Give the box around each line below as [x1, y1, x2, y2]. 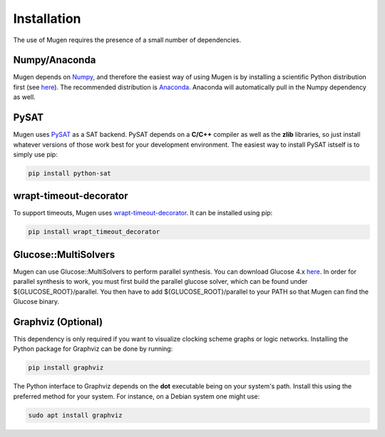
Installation [13, 11, 81, 26]
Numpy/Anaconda [13, 54, 96, 66]
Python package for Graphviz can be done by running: [13, 344, 173, 353]
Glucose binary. [13, 297, 60, 306]
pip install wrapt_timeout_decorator [28, 228, 160, 236]
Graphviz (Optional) [13, 316, 103, 328]
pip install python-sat [28, 169, 112, 178]
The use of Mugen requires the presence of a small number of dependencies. [13, 36, 242, 44]
